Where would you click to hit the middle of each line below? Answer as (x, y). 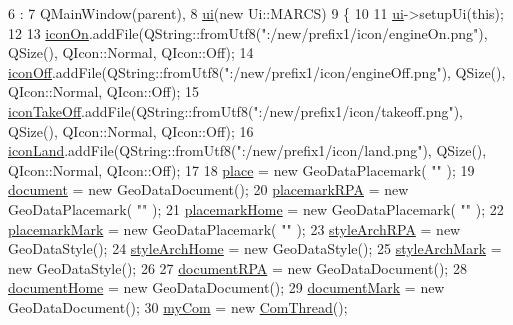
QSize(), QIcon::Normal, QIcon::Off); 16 (131, 130)
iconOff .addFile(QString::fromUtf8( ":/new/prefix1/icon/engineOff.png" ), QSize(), (257, 71)
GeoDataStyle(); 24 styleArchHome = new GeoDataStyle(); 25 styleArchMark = (255, 248)
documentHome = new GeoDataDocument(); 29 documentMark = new (226, 287)
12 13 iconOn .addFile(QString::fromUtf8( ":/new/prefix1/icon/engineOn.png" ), (248, 32)
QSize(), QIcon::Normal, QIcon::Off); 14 (131, 52)
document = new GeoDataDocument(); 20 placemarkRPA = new (208, 189)
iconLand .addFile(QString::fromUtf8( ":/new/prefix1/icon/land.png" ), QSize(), (247, 150)
